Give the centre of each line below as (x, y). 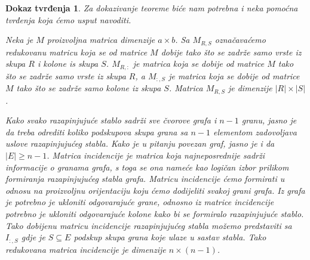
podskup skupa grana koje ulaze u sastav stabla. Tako (170, 237)
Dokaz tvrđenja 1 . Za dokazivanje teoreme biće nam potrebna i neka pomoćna (152, 8)
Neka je (19, 40)
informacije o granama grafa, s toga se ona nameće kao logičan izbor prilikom (147, 167)
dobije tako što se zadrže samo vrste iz (231, 52)
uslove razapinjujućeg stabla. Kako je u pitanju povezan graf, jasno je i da (140, 143)
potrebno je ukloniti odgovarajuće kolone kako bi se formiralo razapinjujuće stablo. (155, 213)
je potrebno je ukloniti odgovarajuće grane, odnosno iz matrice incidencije (140, 202)
